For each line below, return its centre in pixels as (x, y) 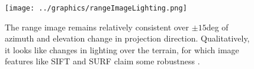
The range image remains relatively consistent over (97, 27)
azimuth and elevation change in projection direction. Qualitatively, (127, 38)
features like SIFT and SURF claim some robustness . (102, 61)
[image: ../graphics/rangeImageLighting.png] (96, 8)
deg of (217, 27)
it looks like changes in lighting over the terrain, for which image (122, 49)
